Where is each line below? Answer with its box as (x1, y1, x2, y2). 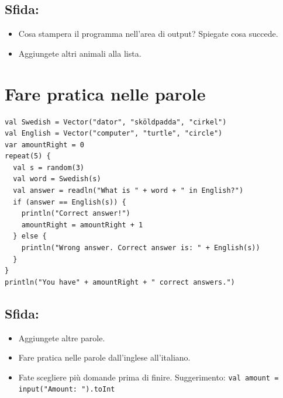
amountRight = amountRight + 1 (21, 220, 143, 229)
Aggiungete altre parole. (18, 331, 105, 344)
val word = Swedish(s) (13, 175, 101, 184)
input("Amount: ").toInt (18, 385, 115, 394)
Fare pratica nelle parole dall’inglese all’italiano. (18, 351, 191, 364)
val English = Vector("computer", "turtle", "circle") (5, 129, 223, 138)
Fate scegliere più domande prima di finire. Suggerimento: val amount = (18, 371, 279, 383)
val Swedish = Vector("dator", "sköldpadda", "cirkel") (5, 117, 227, 126)
